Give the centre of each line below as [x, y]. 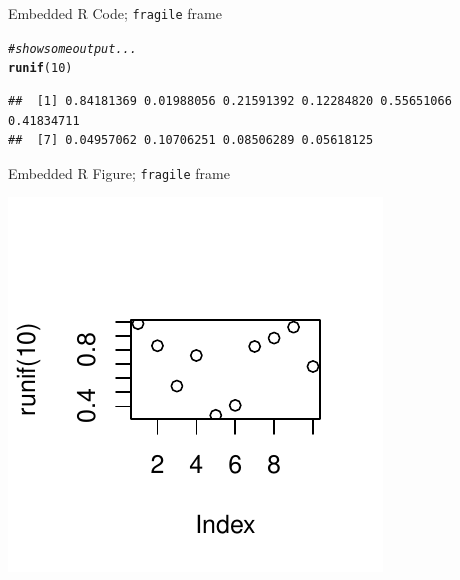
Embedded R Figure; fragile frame [119, 172]
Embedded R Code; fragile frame [115, 13]
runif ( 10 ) [40, 68]
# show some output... [72, 48]
